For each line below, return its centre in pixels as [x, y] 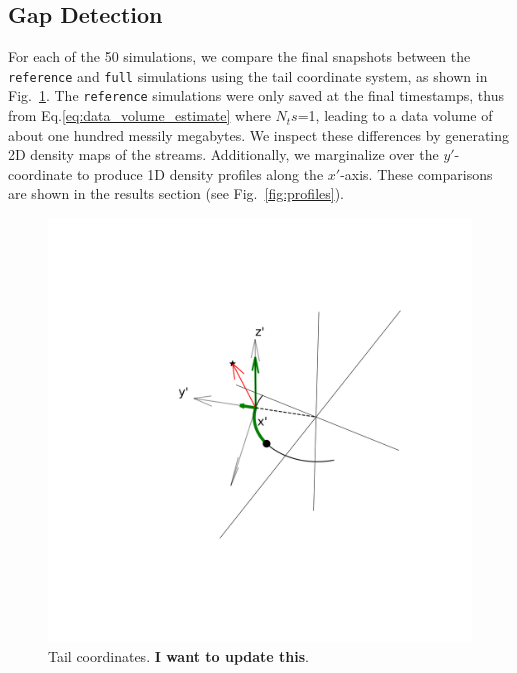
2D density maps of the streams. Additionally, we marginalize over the [223, 154]
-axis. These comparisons [416, 173]
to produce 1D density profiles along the [200, 173]
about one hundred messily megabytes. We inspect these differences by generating [259, 134]
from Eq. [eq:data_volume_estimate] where [139, 115]
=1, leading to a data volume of [395, 115]
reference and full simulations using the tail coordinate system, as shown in [248, 75]
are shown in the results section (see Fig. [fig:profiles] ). [176, 193]
